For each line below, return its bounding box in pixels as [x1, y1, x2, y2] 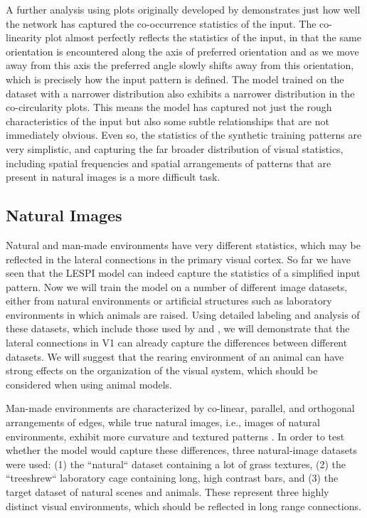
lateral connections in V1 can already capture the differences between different [6, 335, 348, 350]
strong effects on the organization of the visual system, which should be [6, 363, 318, 378]
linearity [6, 30, 42, 45]
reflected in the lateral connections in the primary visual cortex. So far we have [6, 251, 351, 266]
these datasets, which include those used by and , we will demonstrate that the [6, 321, 350, 336]
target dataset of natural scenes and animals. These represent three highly [6, 485, 329, 499]
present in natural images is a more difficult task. [6, 169, 220, 184]
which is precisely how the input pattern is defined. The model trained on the [6, 71, 344, 86]
